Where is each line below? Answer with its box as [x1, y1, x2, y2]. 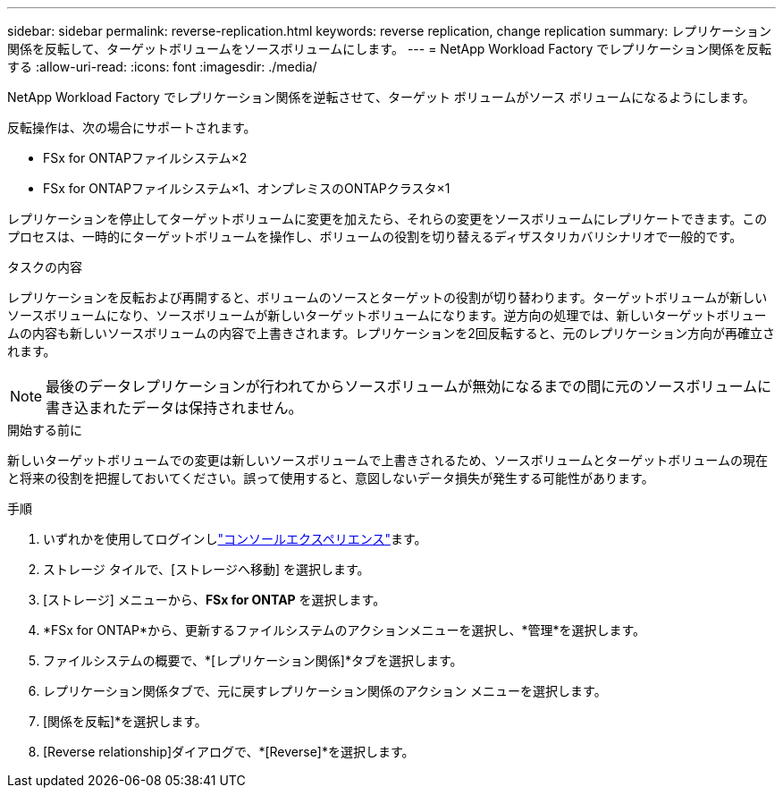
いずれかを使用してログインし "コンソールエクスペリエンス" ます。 [43, 531, 427, 546]
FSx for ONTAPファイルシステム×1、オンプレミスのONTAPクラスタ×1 [43, 181, 450, 196]
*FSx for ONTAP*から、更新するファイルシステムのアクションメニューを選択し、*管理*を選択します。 [43, 622, 646, 638]
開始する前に [7, 422, 82, 437]
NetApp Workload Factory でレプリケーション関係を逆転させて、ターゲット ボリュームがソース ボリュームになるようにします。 [7, 89, 755, 105]
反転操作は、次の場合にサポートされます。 [7, 120, 257, 135]
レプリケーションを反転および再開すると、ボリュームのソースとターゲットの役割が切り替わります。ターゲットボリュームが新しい [7, 290, 768, 305]
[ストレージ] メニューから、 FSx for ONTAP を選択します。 [43, 592, 386, 607]
